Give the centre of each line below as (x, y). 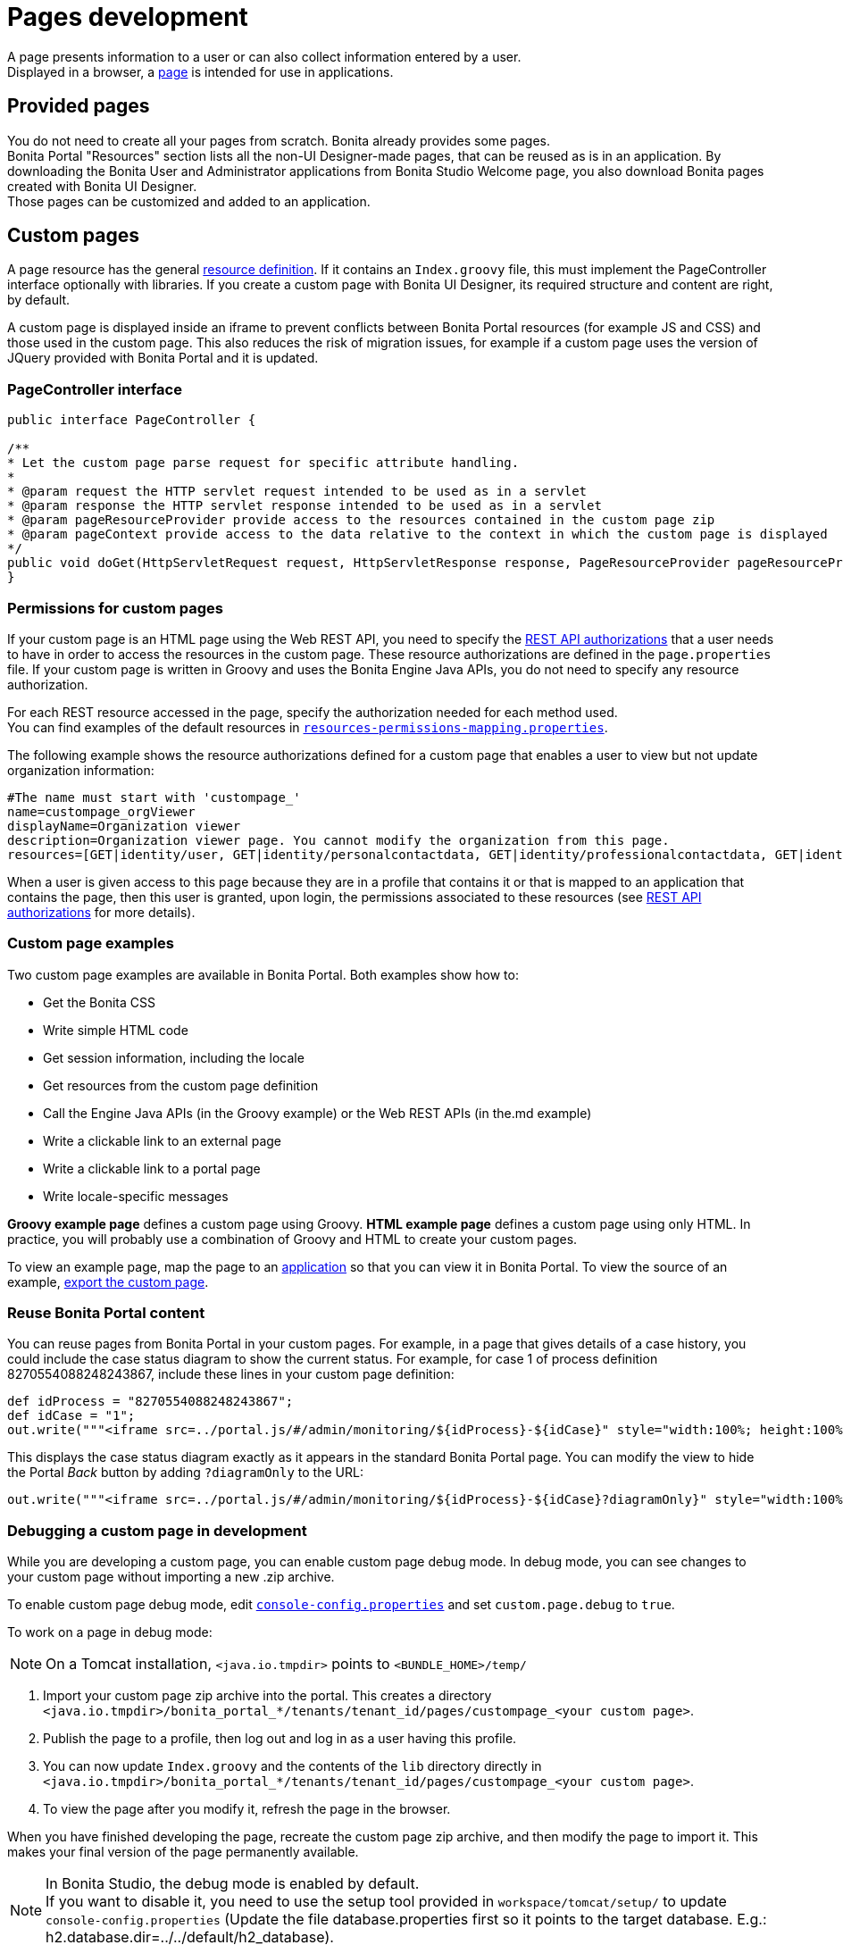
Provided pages (79, 106)
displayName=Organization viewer (124, 826)
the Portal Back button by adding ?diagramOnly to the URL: (185, 1473)
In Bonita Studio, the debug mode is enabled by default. (233, 1884)
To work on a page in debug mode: (110, 1632)
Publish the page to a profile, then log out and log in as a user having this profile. (280, 1739)
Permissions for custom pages (115, 608)
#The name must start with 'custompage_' (154, 797)
